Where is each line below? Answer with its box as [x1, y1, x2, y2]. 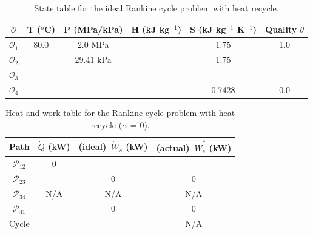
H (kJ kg [131, 22, 170, 35]
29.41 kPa [75, 53, 112, 66]
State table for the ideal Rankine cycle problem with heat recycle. [34, 2, 279, 14]
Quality [265, 22, 297, 35]
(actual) [156, 141, 190, 154]
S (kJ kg [189, 22, 226, 35]
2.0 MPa [77, 38, 109, 51]
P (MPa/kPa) [63, 22, 123, 35]
